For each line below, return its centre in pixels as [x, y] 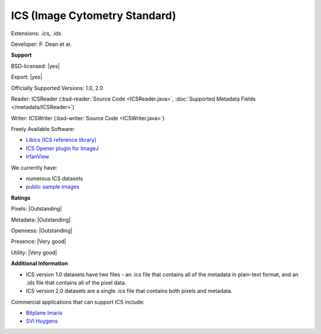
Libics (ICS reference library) [61, 140]
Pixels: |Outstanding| [37, 209]
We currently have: [34, 167]
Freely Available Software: [43, 129]
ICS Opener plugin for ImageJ [62, 148]
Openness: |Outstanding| [42, 230]
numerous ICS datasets [54, 179]
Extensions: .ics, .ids [36, 33]
